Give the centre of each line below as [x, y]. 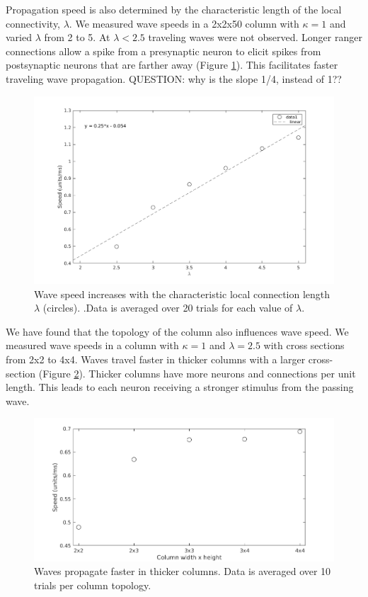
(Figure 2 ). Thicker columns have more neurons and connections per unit [197, 373]
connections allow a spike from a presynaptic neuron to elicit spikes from [163, 51]
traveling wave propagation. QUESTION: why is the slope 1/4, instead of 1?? [174, 78]
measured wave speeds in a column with [92, 345]
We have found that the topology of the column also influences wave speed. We [177, 331]
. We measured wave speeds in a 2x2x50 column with [184, 23]
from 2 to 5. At [77, 37]
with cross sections [304, 345]
